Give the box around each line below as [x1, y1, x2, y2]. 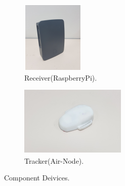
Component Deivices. [4, 172, 70, 183]
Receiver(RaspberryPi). [24, 72, 97, 83]
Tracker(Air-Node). [24, 155, 84, 166]
